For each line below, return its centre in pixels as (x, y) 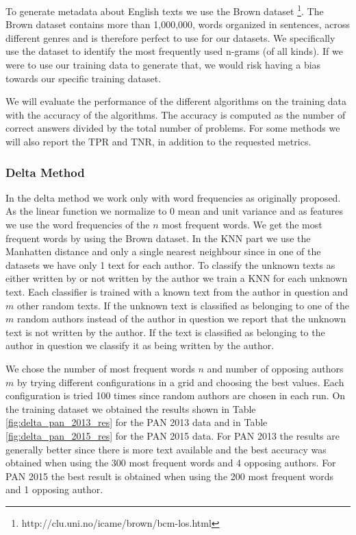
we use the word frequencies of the (78, 224)
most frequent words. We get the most (242, 224)
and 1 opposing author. (54, 489)
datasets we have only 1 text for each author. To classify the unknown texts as (170, 264)
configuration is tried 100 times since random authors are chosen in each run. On (176, 395)
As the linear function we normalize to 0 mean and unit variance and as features (175, 211)
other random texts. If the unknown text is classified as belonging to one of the (183, 305)
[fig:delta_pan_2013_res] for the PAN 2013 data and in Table (137, 422)
